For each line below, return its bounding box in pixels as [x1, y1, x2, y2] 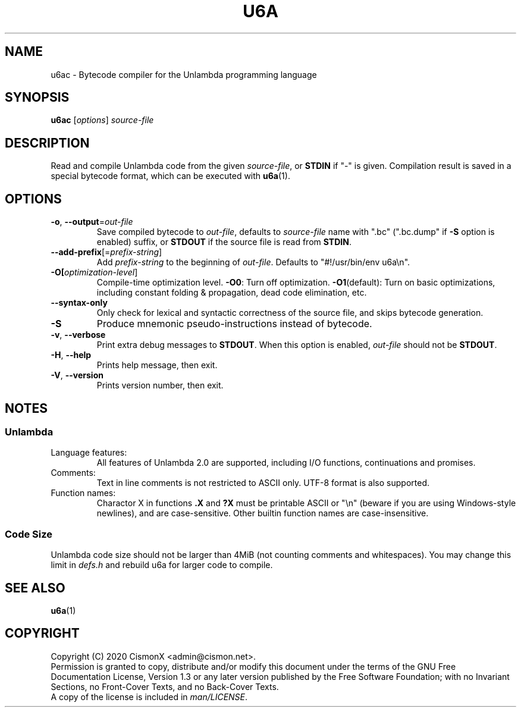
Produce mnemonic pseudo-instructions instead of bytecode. [96, 318, 372, 330]
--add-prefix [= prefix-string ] [51, 247, 162, 258]
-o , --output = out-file [51, 217, 133, 227]
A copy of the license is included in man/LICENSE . [51, 691, 248, 702]
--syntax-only [51, 297, 108, 308]
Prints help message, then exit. [96, 360, 218, 371]
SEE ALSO [5, 580, 65, 595]
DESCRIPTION [5, 135, 90, 150]
